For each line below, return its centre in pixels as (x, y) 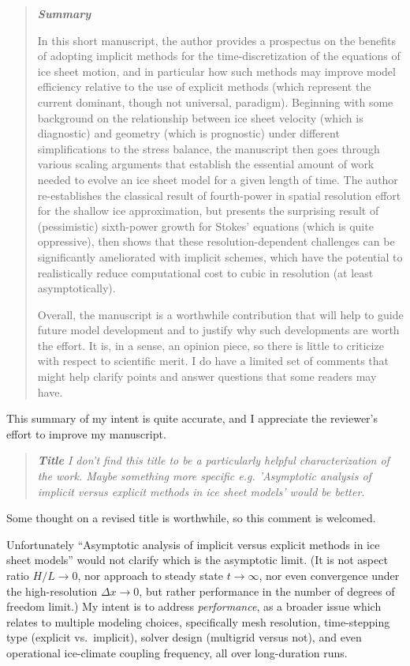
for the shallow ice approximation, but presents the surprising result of (208, 211)
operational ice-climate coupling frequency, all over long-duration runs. (177, 652)
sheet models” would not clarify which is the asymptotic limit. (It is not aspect (197, 560)
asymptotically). (76, 288)
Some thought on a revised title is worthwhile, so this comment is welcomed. (191, 518)
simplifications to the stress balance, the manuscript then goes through (209, 148)
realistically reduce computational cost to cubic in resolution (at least (205, 272)
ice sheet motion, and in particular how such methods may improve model (216, 71)
